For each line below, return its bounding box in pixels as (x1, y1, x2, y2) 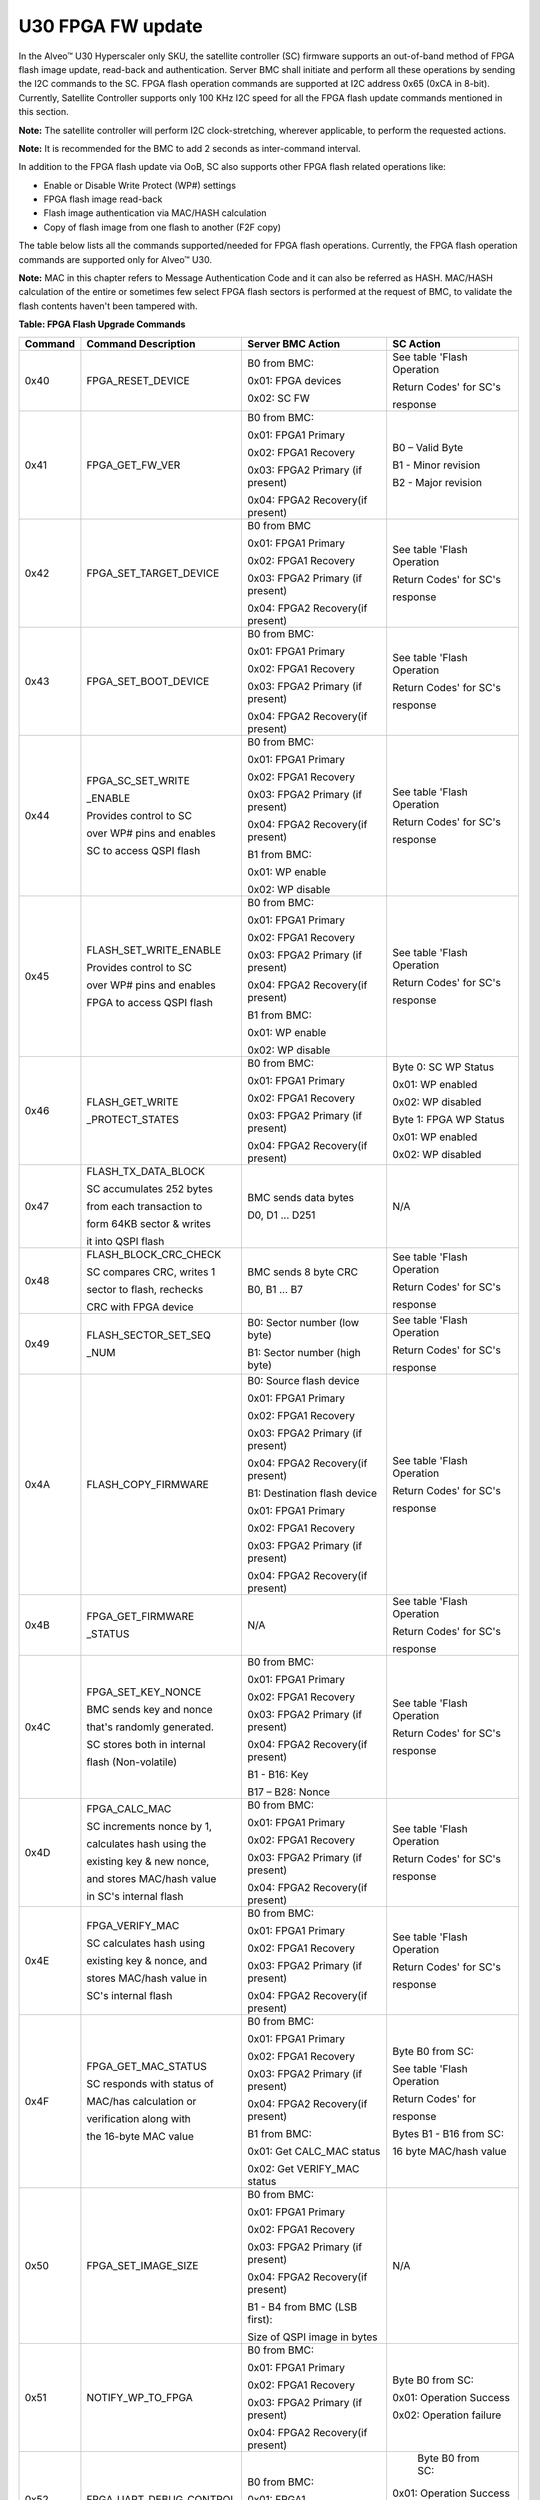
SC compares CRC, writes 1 (86, 1265, 216, 1279)
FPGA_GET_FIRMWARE (86, 1609, 195, 1623)
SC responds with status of (86, 2076, 215, 2090)
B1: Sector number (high (247, 1345, 362, 1359)
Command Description (86, 336, 196, 350)
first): (247, 2312, 273, 2326)
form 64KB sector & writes (86, 1216, 212, 1230)
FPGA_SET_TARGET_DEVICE (86, 566, 220, 580)
